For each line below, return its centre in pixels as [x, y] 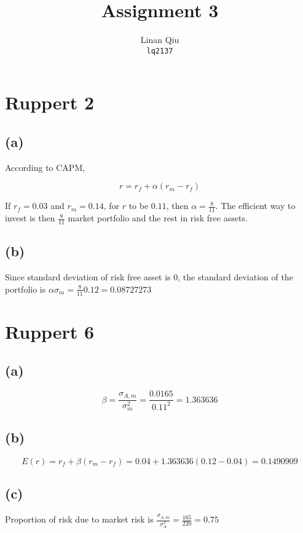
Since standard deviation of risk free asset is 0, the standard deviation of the [149, 277]
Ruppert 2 [50, 102]
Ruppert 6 [50, 331]
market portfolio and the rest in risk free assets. [158, 218]
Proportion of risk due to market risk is [79, 519]
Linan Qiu [160, 40]
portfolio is [26, 289]
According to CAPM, [45, 167]
